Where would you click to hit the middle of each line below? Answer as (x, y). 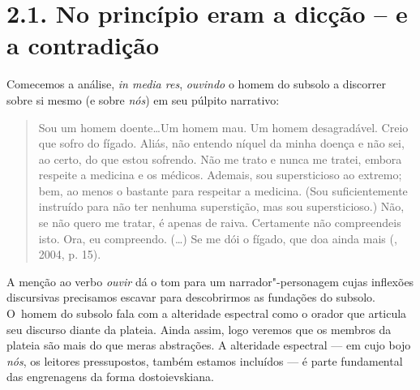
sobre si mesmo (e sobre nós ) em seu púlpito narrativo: (143, 99)
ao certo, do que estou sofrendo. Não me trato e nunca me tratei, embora (220, 159)
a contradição (83, 45)
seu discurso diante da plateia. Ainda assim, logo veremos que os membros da (199, 329)
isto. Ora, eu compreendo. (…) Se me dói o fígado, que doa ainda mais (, (218, 238)
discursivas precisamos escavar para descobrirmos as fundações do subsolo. (191, 297)
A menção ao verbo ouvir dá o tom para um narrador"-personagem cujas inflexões (210, 281)
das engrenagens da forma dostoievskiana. (110, 377)
